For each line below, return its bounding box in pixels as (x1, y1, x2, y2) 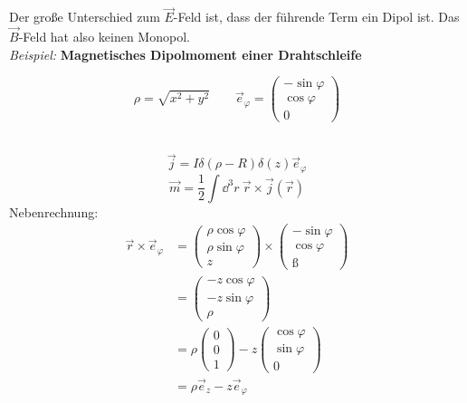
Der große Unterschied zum (9, 7, 160, 26)
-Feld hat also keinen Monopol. (18, 27, 190, 46)
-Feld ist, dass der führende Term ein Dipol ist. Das (173, 7, 460, 26)
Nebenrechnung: (9, 202, 99, 221)
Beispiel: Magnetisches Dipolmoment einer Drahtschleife (9, 44, 362, 63)
